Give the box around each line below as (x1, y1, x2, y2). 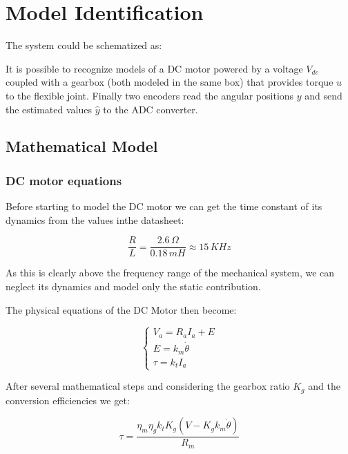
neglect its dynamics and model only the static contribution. (6, 278, 261, 293)
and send (304, 88, 342, 102)
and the (308, 379, 340, 393)
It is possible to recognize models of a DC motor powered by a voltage (6, 61, 303, 75)
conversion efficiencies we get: (6, 392, 130, 407)
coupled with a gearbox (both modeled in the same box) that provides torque (6, 75, 333, 89)
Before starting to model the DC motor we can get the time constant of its (6, 199, 322, 214)
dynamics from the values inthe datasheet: (6, 212, 184, 227)
